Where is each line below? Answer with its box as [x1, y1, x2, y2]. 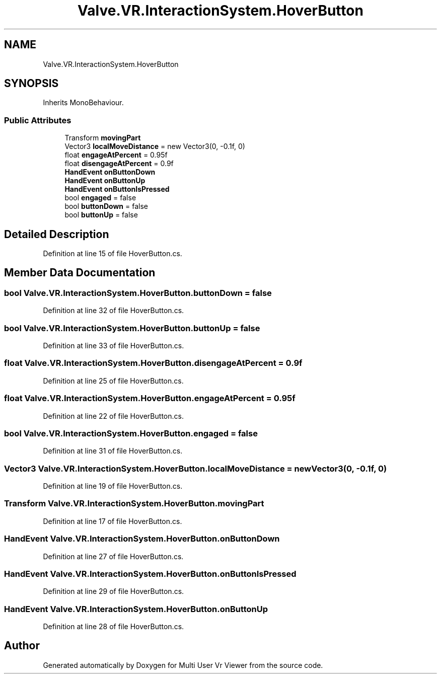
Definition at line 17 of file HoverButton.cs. [43, 516, 182, 525]
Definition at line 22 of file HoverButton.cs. [43, 411, 184, 420]
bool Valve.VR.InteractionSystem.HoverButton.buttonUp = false [4, 323, 260, 333]
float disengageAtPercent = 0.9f [64, 159, 174, 168]
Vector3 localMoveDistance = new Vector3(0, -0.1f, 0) [64, 142, 245, 151]
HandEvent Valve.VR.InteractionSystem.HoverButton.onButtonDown [4, 534, 280, 544]
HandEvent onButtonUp [64, 176, 145, 185]
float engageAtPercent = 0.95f [64, 150, 168, 160]
